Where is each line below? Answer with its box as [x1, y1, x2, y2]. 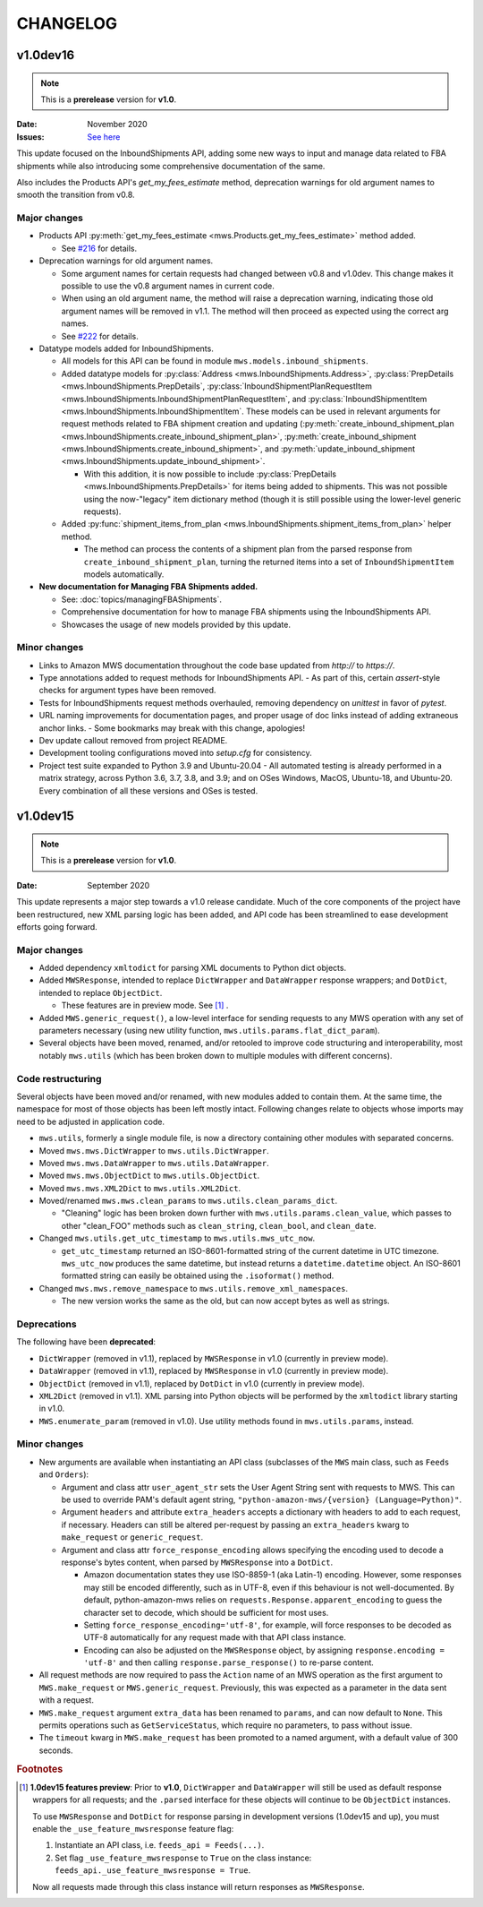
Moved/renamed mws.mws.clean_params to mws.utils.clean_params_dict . [38, 1196, 338, 1207]
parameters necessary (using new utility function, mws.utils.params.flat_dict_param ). [38, 1026, 380, 1036]
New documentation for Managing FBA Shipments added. [38, 581, 258, 592]
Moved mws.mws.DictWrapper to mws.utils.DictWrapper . [38, 1145, 269, 1155]
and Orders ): [38, 1469, 89, 1480]
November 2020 [87, 119, 148, 130]
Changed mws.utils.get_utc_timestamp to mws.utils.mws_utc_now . [38, 1233, 316, 1244]
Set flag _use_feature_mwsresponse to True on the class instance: [55, 1852, 312, 1863]
